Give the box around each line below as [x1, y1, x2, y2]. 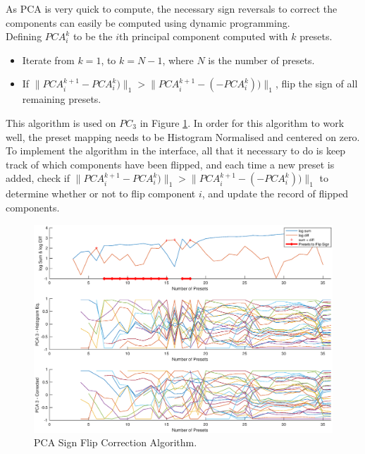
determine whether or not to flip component [6, 186, 196, 201]
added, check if [6, 171, 70, 185]
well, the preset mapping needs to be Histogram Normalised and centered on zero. [6, 129, 360, 144]
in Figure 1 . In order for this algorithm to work [140, 115, 345, 130]
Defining [6, 29, 42, 44]
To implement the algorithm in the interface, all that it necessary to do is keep [6, 143, 346, 158]
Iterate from [22, 52, 75, 67]
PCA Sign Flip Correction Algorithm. [34, 435, 197, 450]
